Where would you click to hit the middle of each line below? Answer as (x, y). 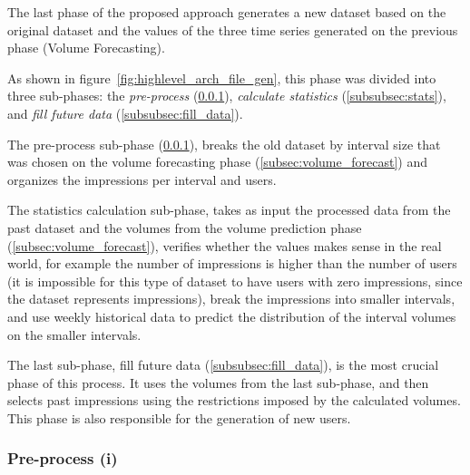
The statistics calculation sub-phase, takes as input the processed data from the (229, 210)
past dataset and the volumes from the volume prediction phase (185, 227)
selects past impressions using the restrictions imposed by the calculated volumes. (234, 400)
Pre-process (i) (63, 458)
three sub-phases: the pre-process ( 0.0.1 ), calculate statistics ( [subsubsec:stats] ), (227, 96)
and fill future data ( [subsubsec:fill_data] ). (125, 113)
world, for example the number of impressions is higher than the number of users (232, 263)
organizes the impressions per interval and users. (142, 179)
